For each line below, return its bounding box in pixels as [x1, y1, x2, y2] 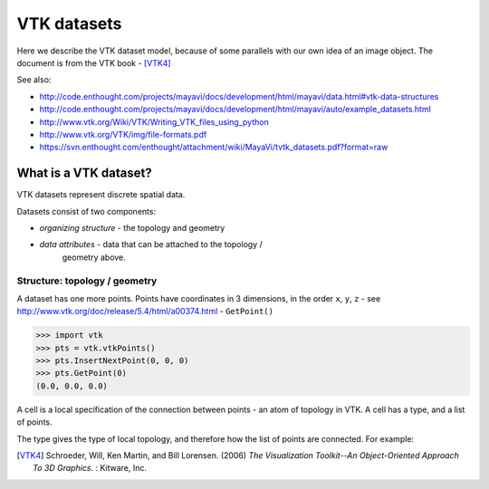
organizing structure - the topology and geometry [39, 222, 225, 233]
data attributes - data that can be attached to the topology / [39, 239, 263, 250]
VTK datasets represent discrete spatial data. [16, 189, 186, 200]
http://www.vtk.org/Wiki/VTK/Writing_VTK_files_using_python [39, 116, 269, 127]
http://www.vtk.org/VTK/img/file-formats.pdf [39, 129, 207, 139]
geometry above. [62, 252, 126, 263]
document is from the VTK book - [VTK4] [16, 57, 171, 68]
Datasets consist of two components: [16, 206, 157, 216]
